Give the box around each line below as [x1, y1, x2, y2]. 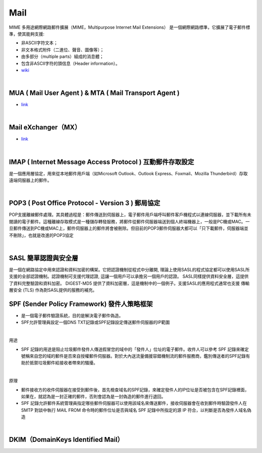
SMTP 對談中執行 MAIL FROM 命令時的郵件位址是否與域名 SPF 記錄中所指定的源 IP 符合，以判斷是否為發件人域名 [21, 407, 247, 413]
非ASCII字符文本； [21, 40, 58, 46]
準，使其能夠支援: [9, 31, 45, 36]
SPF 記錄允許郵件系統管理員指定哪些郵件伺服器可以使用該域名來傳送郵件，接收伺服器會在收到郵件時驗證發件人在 [21, 400, 247, 406]
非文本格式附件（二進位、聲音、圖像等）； [21, 47, 104, 53]
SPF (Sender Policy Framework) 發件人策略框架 [9, 300, 153, 308]
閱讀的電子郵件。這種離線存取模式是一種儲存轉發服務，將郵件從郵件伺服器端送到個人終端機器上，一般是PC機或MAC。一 [9, 218, 250, 224]
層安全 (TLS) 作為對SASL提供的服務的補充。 [9, 287, 97, 293]
